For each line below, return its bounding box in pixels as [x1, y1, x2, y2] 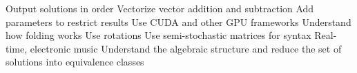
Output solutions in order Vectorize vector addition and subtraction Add [6, 1, 314, 15]
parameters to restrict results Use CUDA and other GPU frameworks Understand [6, 14, 351, 29]
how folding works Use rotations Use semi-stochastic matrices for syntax [6, 28, 311, 42]
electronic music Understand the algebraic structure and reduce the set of [30, 41, 342, 55]
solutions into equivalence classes [6, 55, 144, 69]
